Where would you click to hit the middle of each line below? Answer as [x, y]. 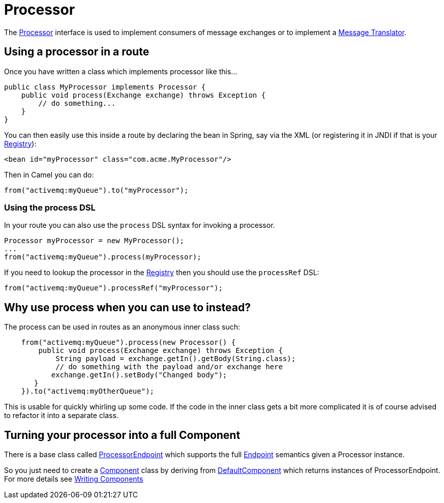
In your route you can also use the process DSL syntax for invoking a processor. [140, 225]
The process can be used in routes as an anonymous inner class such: [122, 327]
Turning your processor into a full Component [122, 435]
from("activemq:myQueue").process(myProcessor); [103, 257]
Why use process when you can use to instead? [127, 307]
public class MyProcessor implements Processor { [105, 87]
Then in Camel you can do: [49, 174]
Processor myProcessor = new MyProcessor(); [94, 241]
